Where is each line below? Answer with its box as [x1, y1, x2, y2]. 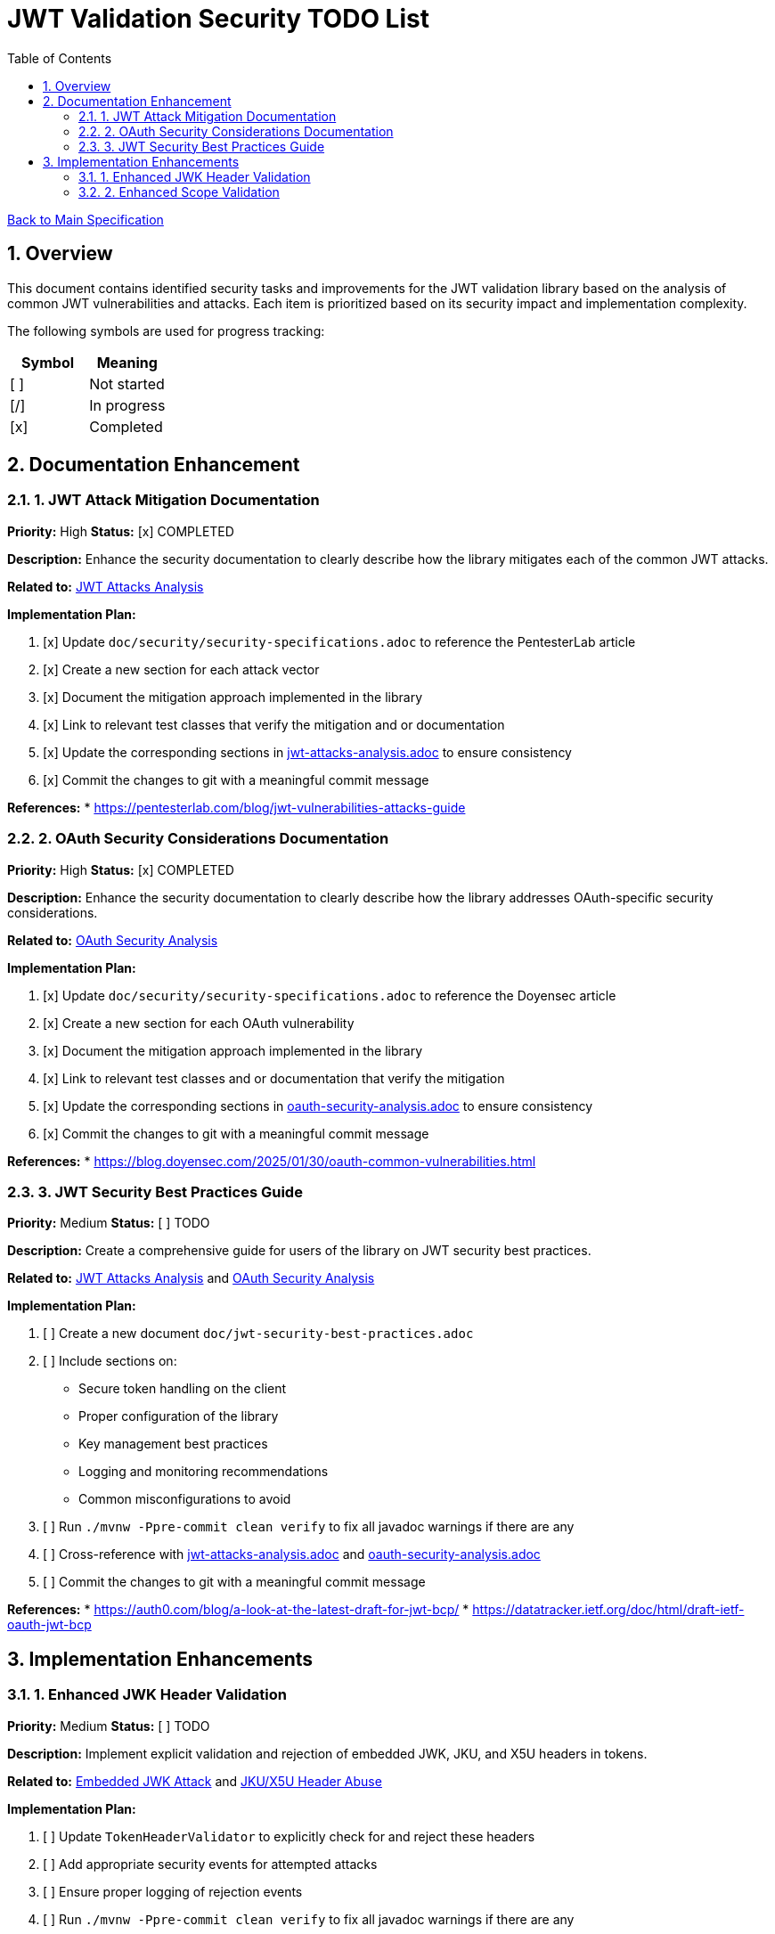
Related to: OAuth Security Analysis [7, 932, 218, 948]
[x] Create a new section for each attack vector [43, 661, 320, 677]
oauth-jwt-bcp [7, 1617, 92, 1633]
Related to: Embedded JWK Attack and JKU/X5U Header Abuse [7, 1773, 382, 1789]
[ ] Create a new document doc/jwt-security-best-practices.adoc [43, 1326, 474, 1342]
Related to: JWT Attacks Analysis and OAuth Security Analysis [7, 1270, 375, 1286]
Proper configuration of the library [78, 1408, 279, 1424]
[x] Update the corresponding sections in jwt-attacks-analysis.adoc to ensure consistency [43, 744, 572, 760]
